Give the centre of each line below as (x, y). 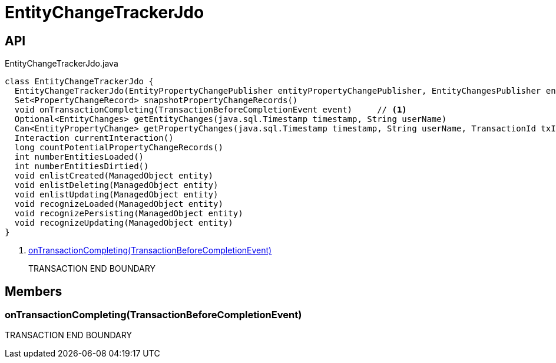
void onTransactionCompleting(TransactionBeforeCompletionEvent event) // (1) (211, 110)
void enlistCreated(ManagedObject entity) (114, 176)
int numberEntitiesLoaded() (79, 157)
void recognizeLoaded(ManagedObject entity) (119, 204)
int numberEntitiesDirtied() (82, 166)
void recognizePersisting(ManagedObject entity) (129, 214)
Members (34, 291)
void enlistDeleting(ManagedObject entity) (116, 185)
